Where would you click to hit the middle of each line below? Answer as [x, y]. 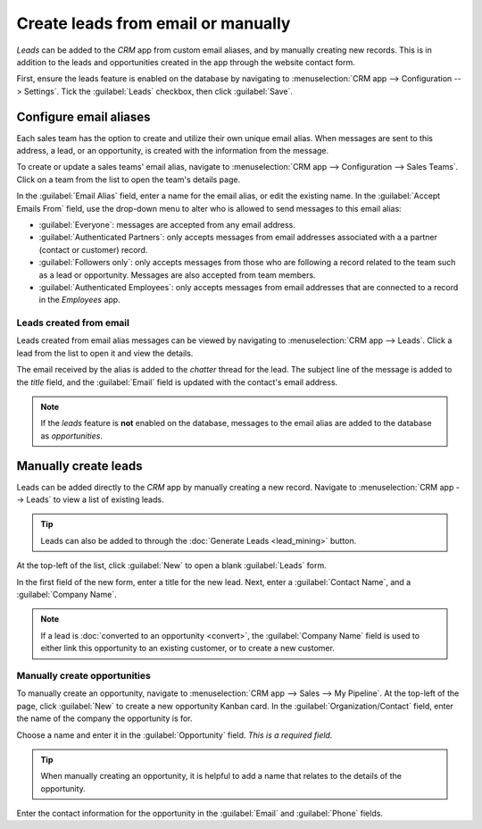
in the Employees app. [79, 300]
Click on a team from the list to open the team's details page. [129, 180]
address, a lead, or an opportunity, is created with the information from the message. [173, 151]
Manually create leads [79, 466]
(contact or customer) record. [93, 249]
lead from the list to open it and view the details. [105, 353]
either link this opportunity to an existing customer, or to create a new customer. [187, 649]
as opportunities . [71, 435]
